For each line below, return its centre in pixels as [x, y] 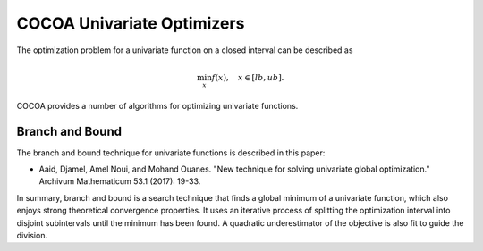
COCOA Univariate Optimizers [131, 23]
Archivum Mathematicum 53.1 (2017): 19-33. [120, 181]
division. [32, 236]
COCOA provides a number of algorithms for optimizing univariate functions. [157, 105]
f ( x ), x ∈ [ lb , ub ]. [248, 77]
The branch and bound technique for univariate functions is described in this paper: [171, 153]
